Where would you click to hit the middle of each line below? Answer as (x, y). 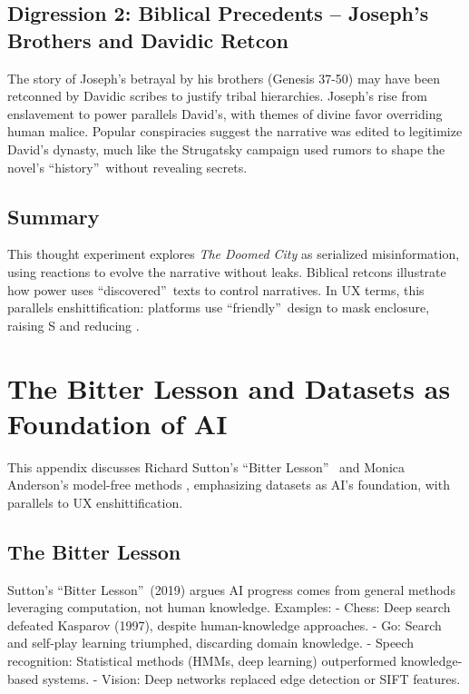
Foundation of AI (117, 423)
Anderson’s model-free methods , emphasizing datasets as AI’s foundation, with (229, 485)
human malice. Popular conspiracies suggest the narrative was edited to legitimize (235, 131)
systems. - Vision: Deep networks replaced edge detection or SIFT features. (251, 678)
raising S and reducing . (73, 325)
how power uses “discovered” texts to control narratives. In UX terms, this (216, 289)
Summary (54, 216)
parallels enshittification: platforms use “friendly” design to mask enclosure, (219, 307)
